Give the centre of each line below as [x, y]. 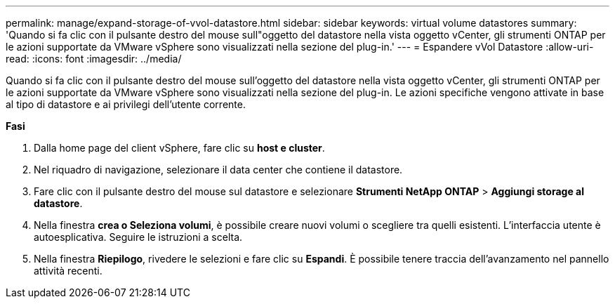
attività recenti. [68, 271]
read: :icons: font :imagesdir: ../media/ [94, 59]
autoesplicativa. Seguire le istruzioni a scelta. [138, 237]
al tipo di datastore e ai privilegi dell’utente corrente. [126, 104]
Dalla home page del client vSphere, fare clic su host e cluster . [179, 148]
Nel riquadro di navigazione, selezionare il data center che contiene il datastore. [218, 170]
